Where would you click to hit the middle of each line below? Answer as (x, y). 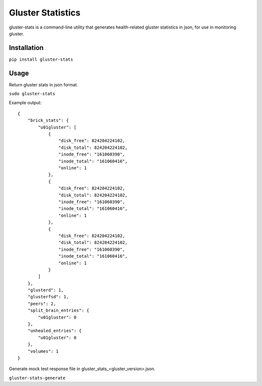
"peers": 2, (42, 304)
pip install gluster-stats (41, 59)
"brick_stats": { (48, 121)
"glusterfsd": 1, (48, 297)
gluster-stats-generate (37, 378)
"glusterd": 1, (46, 290)
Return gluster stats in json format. (44, 84)
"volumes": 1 (43, 351)
